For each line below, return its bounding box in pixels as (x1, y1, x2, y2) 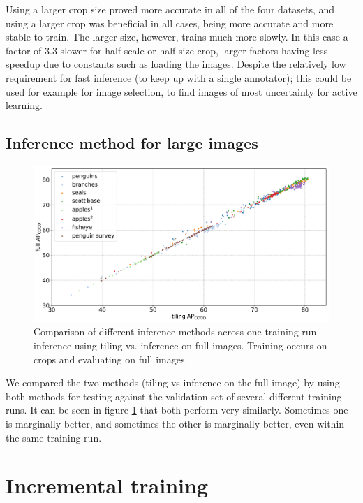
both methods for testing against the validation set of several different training (6, 388, 342, 403)
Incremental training (6, 471, 209, 500)
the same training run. (6, 430, 102, 444)
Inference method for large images (6, 132, 258, 154)
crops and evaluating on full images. (34, 351, 188, 366)
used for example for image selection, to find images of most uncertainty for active (6, 84, 357, 99)
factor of (6, 43, 42, 57)
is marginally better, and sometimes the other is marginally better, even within (6, 416, 345, 430)
